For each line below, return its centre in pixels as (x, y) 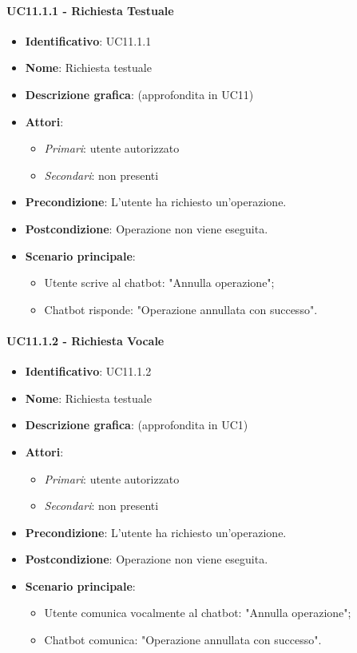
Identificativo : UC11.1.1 (88, 40)
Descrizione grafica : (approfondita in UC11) (139, 94)
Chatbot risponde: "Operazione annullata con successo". (181, 309)
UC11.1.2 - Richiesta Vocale (85, 340)
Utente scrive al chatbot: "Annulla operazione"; (159, 283)
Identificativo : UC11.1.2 (88, 371)
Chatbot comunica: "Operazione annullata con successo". (183, 640)
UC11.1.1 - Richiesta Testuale (90, 10)
